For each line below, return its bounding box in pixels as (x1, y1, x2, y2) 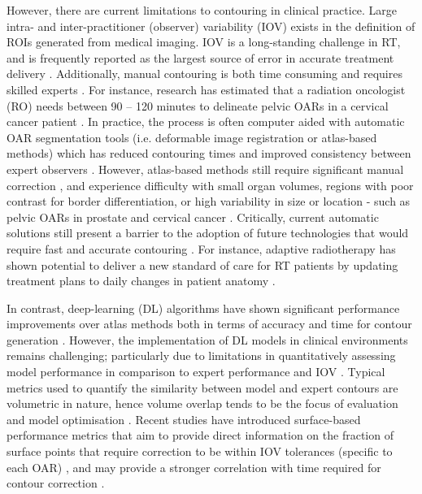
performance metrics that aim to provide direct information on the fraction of (7, 427, 394, 444)
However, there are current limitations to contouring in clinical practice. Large (7, 2, 398, 18)
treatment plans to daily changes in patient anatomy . (7, 272, 276, 289)
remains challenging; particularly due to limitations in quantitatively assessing (7, 347, 396, 364)
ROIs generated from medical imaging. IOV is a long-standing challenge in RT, (7, 33, 401, 50)
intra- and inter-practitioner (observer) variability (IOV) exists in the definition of (7, 17, 415, 34)
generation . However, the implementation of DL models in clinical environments (7, 331, 408, 348)
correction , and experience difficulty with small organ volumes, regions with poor (7, 176, 414, 193)
